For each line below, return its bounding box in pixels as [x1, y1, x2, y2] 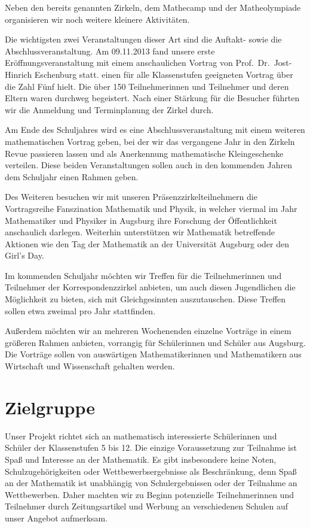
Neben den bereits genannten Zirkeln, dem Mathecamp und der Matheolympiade [5, 1, 301, 13]
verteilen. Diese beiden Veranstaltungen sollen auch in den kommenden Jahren [5, 159, 293, 171]
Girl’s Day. [5, 249, 44, 262]
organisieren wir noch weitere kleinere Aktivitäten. [5, 13, 190, 25]
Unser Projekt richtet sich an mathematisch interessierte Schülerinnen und [5, 429, 277, 442]
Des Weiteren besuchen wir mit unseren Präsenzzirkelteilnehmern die [5, 190, 257, 203]
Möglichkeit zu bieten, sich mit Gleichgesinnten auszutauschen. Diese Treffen [5, 293, 286, 305]
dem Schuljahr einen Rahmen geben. [5, 170, 139, 183]
